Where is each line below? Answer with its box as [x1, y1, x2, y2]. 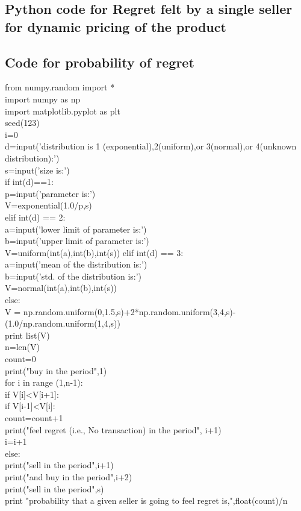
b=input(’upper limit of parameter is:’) [5, 234, 149, 247]
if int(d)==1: [5, 175, 54, 188]
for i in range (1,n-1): [5, 376, 83, 389]
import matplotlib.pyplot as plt [5, 104, 120, 117]
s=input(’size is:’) [5, 163, 70, 176]
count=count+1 [5, 412, 63, 424]
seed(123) [5, 116, 40, 129]
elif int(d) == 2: [5, 210, 66, 223]
